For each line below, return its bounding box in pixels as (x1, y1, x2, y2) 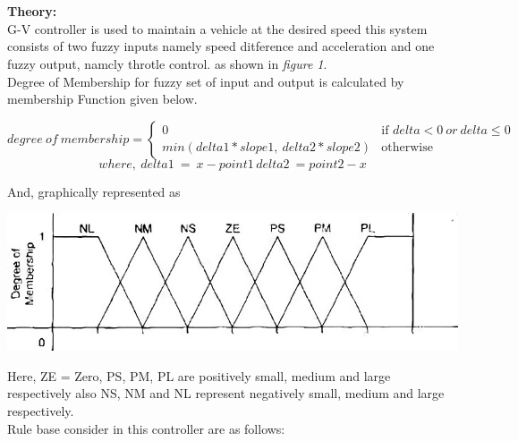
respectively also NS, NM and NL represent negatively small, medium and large (7, 384, 445, 403)
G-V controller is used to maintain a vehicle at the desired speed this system (7, 19, 428, 38)
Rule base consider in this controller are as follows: (7, 419, 285, 437)
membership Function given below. (7, 89, 198, 108)
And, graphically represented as (7, 182, 181, 200)
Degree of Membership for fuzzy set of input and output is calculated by (7, 72, 404, 90)
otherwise (381, 140, 433, 154)
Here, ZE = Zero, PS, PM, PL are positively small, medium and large (7, 366, 391, 385)
